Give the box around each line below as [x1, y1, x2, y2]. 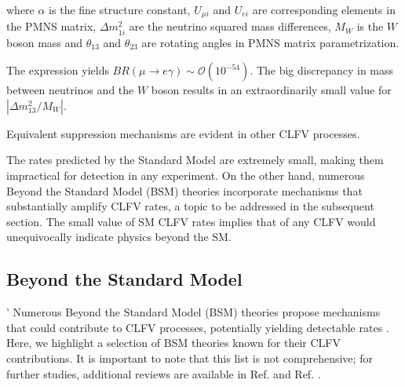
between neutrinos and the [6, 82, 134, 98]
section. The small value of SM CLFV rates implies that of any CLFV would [6, 213, 376, 229]
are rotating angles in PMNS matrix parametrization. [141, 34, 400, 50]
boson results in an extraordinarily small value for [151, 82, 392, 98]
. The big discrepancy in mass [250, 62, 394, 78]
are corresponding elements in [252, 2, 396, 17]
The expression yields [6, 62, 109, 78]
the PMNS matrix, [6, 18, 97, 35]
